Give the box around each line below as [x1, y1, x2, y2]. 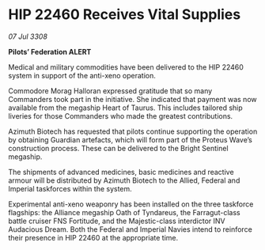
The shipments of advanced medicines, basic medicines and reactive [8, 167, 235, 176]
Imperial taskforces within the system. [8, 184, 132, 193]
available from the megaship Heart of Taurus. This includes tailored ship [8, 103, 243, 112]
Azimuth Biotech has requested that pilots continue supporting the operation [8, 127, 258, 136]
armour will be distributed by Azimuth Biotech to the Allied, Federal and [8, 176, 240, 185]
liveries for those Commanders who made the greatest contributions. [8, 111, 233, 120]
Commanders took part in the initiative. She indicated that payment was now [8, 94, 257, 104]
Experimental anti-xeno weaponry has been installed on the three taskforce [8, 199, 254, 209]
